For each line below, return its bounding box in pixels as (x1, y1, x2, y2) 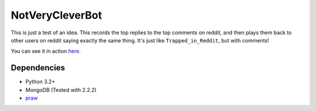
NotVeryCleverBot (11, 9, 102, 22)
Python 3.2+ (25, 78, 56, 85)
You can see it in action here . (11, 48, 81, 55)
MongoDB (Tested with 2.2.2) (25, 86, 97, 93)
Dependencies (11, 63, 66, 73)
